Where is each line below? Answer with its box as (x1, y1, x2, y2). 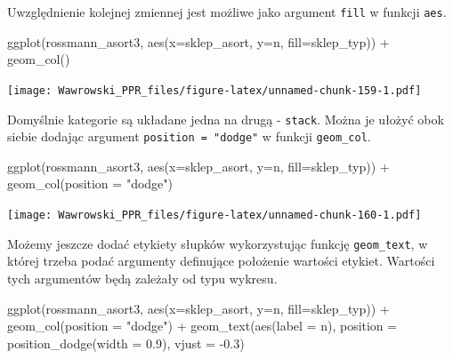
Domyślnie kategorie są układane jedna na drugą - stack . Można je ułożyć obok (7, 109, 444, 128)
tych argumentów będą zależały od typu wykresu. (7, 268, 278, 287)
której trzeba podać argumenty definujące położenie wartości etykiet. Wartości (7, 251, 435, 270)
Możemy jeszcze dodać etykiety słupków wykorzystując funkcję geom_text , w (7, 234, 428, 252)
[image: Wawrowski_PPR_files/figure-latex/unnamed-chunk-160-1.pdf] (7, 209, 422, 221)
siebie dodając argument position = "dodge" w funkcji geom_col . (7, 127, 371, 146)
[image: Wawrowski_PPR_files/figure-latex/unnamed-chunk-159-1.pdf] (7, 84, 422, 97)
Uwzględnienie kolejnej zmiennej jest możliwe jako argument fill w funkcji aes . (7, 3, 447, 20)
